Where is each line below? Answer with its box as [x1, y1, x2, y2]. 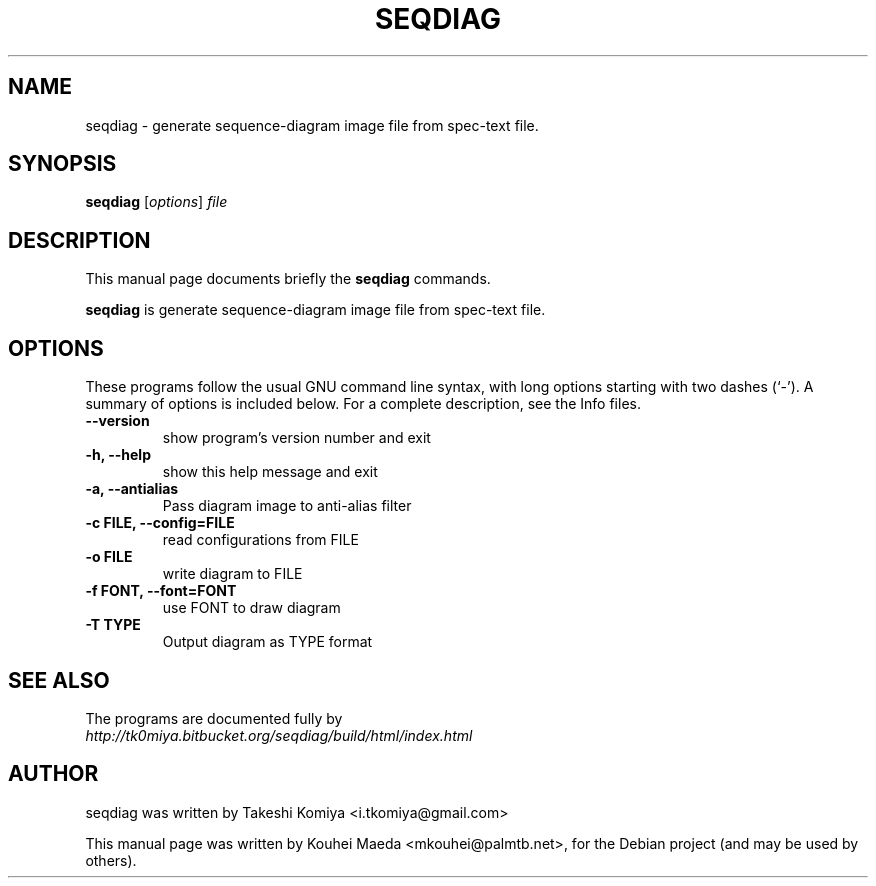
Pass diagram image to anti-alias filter [162, 497, 412, 515]
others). [85, 851, 137, 869]
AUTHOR [8, 761, 99, 787]
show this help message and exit [162, 463, 378, 481]
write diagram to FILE [162, 565, 303, 583]
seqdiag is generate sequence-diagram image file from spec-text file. [85, 301, 546, 319]
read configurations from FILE [162, 531, 359, 549]
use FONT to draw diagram [162, 599, 341, 617]
